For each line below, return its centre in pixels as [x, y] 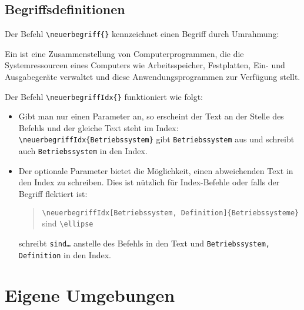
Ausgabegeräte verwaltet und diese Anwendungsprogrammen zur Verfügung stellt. [153, 77]
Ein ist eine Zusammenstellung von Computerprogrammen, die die [124, 53]
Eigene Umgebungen [90, 295]
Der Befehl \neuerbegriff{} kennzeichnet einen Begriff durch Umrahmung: [142, 34]
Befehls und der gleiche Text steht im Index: [98, 127]
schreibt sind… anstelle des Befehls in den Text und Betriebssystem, [144, 243]
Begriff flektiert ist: [53, 193]
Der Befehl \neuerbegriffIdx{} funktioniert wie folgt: [104, 96]
